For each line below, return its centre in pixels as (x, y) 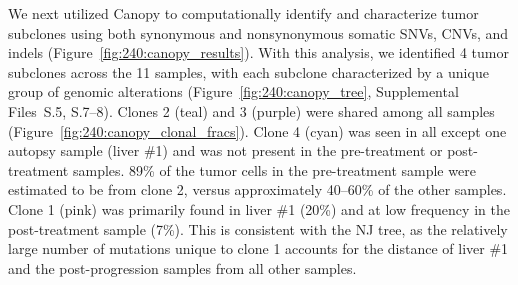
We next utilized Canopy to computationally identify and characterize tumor (243, 13)
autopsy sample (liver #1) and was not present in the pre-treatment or (225, 150)
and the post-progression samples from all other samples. (182, 267)
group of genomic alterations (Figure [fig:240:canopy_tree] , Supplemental (233, 91)
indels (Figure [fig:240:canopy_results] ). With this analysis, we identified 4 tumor (258, 52)
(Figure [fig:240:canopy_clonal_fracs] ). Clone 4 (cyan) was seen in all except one (257, 130)
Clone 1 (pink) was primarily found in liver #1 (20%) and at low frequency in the (259, 208)
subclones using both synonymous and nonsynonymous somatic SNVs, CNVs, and (258, 32)
